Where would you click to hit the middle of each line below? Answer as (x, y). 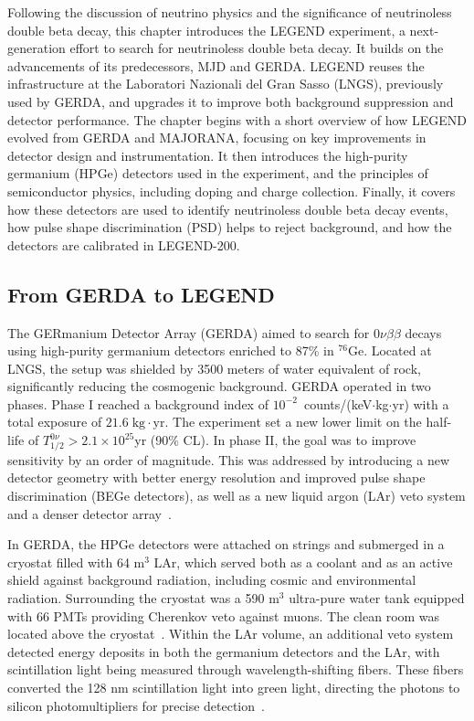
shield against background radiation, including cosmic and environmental (212, 580)
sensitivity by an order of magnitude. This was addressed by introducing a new (229, 459)
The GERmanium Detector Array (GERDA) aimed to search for (189, 332)
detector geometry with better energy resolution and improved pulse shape (216, 477)
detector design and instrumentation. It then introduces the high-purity (208, 155)
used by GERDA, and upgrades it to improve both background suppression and (231, 101)
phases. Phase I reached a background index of (138, 403)
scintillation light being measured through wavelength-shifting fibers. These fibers (236, 669)
